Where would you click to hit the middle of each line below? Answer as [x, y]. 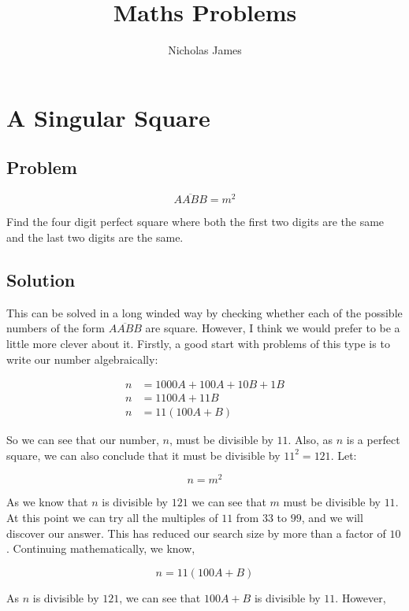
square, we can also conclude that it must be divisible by [143, 455]
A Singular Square [108, 117]
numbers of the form [56, 328]
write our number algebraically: [82, 359]
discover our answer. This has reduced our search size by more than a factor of [196, 533]
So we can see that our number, [83, 440]
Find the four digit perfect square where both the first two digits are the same [195, 222]
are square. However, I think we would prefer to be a [273, 328]
